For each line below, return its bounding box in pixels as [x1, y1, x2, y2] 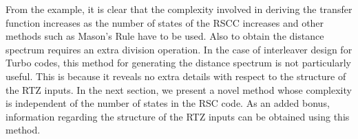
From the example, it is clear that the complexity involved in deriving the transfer [6, 2, 352, 16]
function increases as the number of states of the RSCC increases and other [6, 15, 324, 29]
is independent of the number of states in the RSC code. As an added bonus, [6, 96, 330, 110]
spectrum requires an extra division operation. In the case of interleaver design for [6, 42, 352, 56]
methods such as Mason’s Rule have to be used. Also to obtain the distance [6, 29, 324, 43]
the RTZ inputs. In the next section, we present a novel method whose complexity [6, 82, 352, 97]
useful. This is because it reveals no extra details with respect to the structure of [6, 68, 346, 83]
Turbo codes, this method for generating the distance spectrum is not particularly [6, 55, 351, 70]
